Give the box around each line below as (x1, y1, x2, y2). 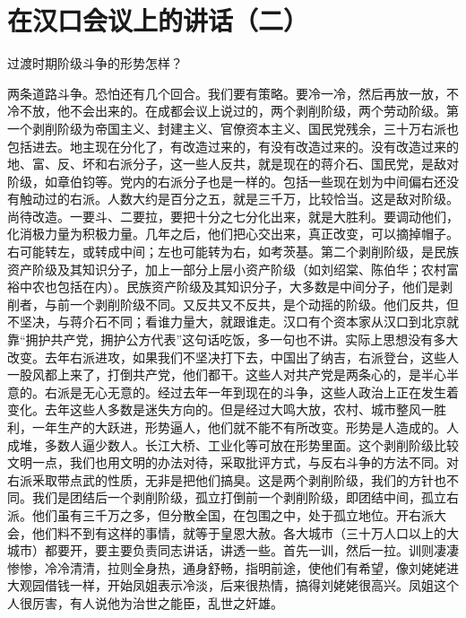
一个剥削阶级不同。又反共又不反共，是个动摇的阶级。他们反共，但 (69, 294, 459, 313)
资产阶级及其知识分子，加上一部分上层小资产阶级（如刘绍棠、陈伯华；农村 (7, 259, 446, 278)
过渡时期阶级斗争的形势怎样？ (7, 54, 183, 73)
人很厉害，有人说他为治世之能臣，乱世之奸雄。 (7, 593, 283, 612)
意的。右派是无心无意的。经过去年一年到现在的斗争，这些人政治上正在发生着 (7, 382, 459, 401)
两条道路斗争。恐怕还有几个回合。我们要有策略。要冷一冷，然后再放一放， (7, 83, 446, 102)
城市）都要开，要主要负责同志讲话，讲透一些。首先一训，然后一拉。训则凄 (7, 541, 446, 560)
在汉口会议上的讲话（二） (7, 2, 309, 39)
